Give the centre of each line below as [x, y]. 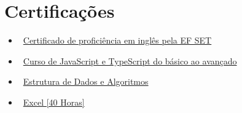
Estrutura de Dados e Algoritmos [86, 81]
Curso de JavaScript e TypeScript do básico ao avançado [130, 60]
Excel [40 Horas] [54, 102]
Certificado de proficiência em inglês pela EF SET [117, 40]
